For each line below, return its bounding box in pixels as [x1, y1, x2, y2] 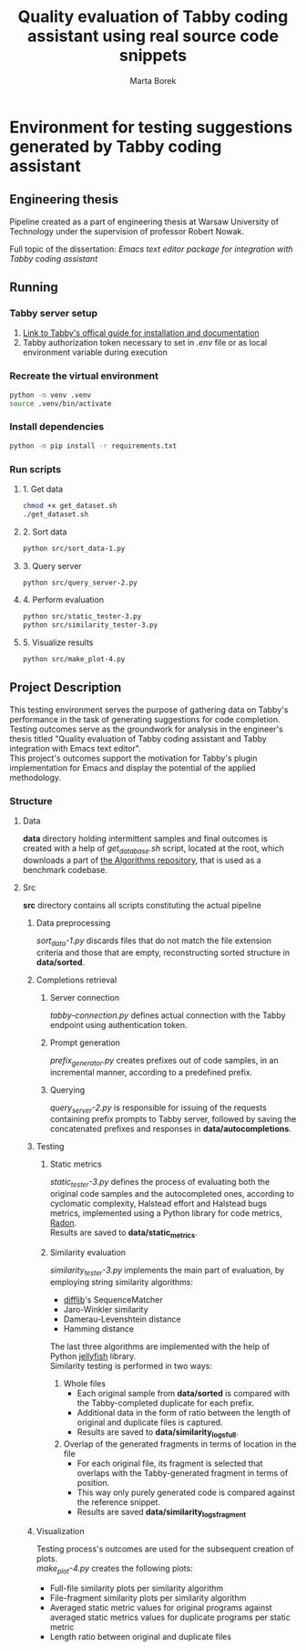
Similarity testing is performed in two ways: [49, 1360, 212, 1371]
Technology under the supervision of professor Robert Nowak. [9, 225, 244, 236]
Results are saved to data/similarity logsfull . [76, 1426, 239, 1439]
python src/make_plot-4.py [22, 655, 126, 664]
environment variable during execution [22, 347, 168, 358]
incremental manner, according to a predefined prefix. [49, 1066, 253, 1077]
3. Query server [22, 560, 82, 571]
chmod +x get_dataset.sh [22, 501, 117, 510]
